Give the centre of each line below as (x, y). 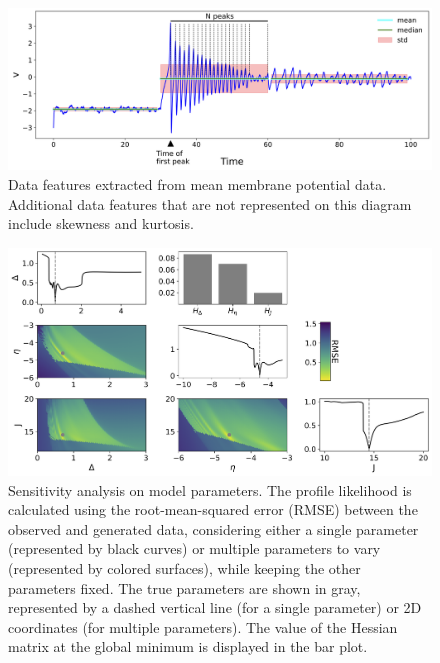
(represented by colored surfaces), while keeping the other (184, 568)
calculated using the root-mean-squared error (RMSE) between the (213, 509)
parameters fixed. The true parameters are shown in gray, (184, 587)
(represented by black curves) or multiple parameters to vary (194, 548)
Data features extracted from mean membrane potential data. (197, 183)
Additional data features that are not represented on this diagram (210, 203)
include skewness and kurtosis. (101, 223)
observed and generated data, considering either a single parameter (213, 528)
